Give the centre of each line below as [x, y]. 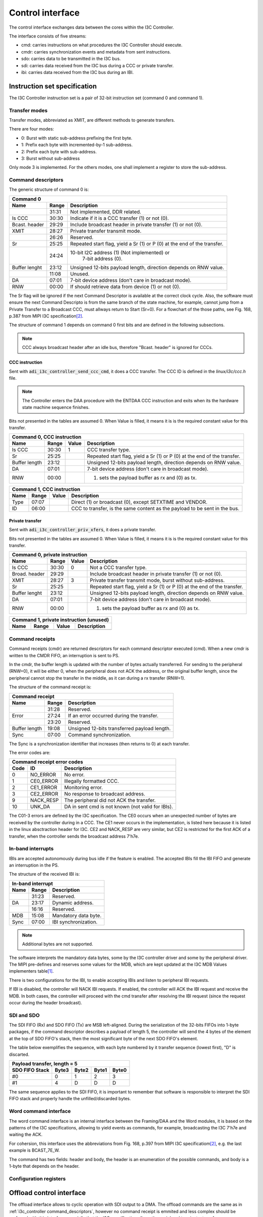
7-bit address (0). [102, 258]
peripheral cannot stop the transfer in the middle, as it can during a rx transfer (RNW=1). [97, 678]
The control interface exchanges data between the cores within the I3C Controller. [91, 27]
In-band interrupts [31, 848]
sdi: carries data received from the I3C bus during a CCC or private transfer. [97, 65]
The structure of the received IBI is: [44, 874]
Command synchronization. [100, 735]
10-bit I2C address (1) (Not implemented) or [120, 252]
